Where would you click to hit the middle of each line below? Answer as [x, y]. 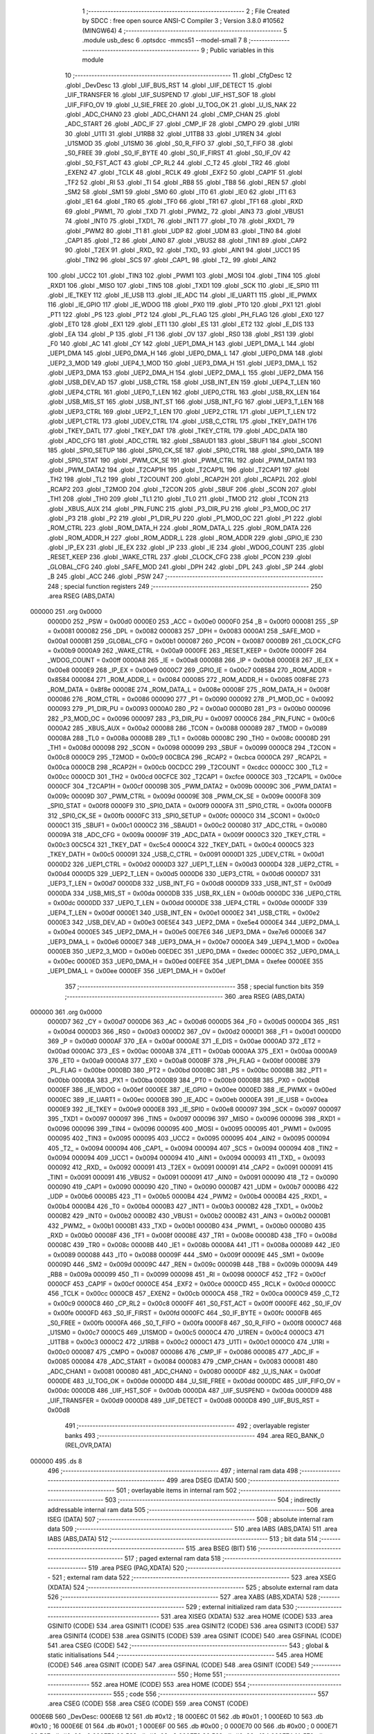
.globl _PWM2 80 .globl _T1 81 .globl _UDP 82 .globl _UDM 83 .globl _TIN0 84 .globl [183, 231]
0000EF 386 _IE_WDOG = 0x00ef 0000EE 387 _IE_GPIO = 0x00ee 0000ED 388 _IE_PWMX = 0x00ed [192, 1090]
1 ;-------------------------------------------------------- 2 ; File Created [186, 11]
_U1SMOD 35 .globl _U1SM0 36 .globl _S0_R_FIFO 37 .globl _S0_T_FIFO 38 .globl [179, 144]
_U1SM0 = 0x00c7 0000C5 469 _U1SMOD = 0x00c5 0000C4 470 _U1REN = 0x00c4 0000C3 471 [186, 1332]
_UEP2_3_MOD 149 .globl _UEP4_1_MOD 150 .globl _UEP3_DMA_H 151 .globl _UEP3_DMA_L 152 [182, 363]
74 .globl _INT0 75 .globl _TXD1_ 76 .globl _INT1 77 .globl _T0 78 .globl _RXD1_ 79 [179, 221]
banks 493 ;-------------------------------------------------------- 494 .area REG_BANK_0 [195, 1435]
